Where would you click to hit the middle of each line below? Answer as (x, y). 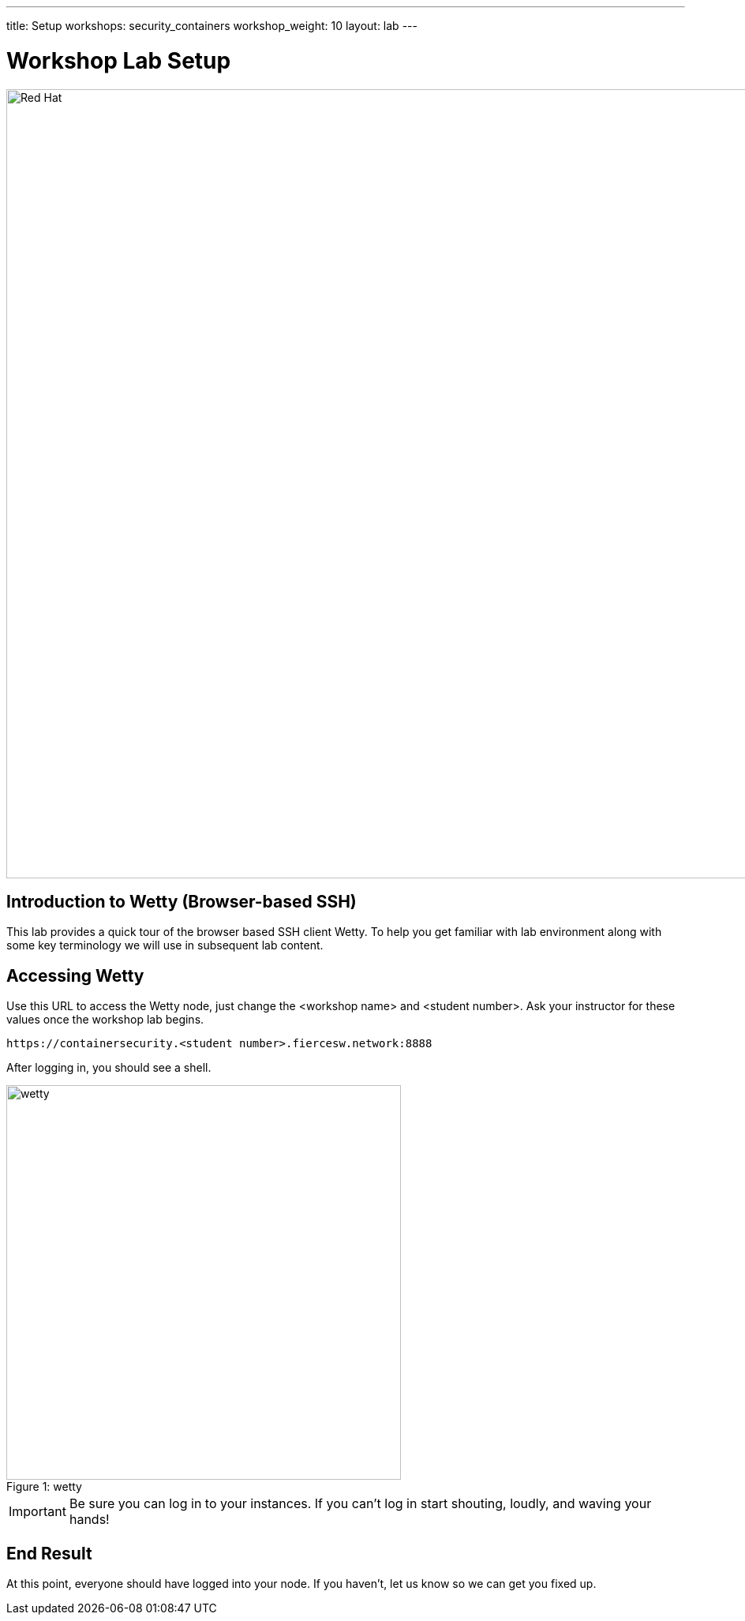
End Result (49, 1553)
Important (37, 1512)
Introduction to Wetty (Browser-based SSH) (182, 901)
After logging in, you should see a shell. (109, 1068)
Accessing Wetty (75, 975)
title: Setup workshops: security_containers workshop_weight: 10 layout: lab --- (212, 26)
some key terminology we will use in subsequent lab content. (165, 945)
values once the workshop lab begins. (105, 1020)
